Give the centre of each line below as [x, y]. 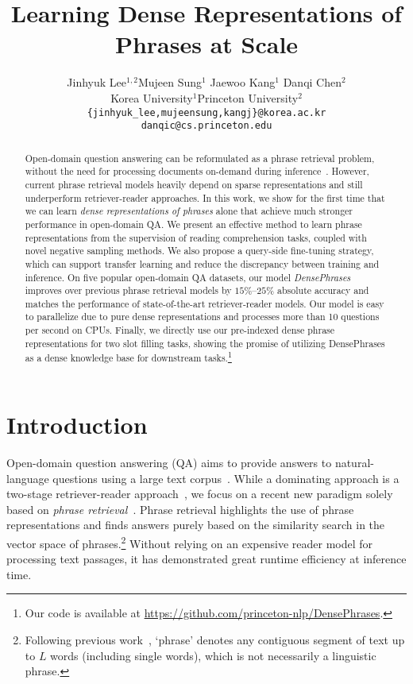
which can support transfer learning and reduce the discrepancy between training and [202, 263]
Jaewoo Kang [243, 82]
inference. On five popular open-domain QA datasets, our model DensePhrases [188, 277]
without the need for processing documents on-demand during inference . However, [197, 171]
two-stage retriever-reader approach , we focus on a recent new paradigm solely [200, 494]
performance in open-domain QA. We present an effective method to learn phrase [193, 224]
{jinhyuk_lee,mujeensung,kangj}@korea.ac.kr [206, 112]
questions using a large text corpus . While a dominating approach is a [226, 478]
